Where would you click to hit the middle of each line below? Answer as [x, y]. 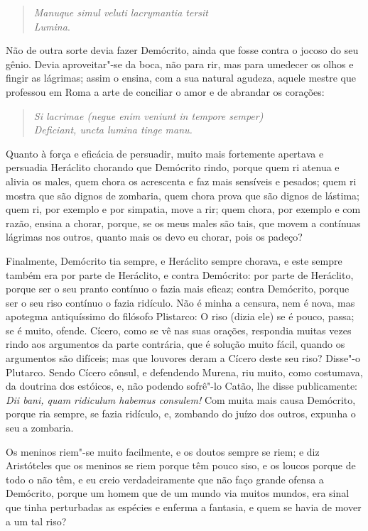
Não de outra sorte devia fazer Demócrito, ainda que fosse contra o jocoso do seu [182, 50]
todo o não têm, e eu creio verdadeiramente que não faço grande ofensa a [165, 479]
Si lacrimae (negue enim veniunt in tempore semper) [148, 115]
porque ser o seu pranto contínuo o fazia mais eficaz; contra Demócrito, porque [178, 289]
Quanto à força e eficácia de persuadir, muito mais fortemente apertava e [165, 153]
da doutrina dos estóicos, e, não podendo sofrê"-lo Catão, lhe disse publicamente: [182, 386]
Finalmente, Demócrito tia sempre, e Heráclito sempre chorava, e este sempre [174, 260]
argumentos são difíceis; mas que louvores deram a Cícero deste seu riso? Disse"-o [183, 358]
